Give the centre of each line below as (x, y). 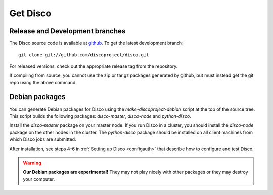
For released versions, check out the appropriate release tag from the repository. (94, 66)
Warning (32, 163)
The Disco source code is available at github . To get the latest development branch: (97, 43)
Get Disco (30, 13)
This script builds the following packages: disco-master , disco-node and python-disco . (100, 116)
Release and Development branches (67, 31)
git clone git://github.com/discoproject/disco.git (84, 55)
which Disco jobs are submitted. (43, 139)
